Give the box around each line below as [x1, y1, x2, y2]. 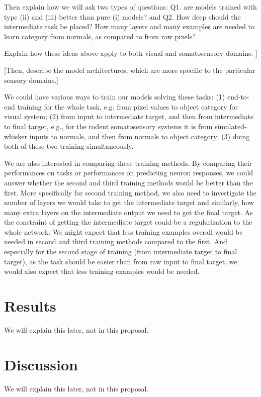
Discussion [4, 354, 78, 374]
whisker [4, 131, 28, 141]
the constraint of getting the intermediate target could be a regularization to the [4, 217, 252, 227]
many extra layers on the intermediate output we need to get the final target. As [4, 207, 253, 217]
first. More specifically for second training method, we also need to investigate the [4, 187, 256, 197]
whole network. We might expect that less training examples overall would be [4, 226, 243, 237]
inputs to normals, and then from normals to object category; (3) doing [29, 131, 250, 141]
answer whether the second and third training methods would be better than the [4, 177, 253, 187]
